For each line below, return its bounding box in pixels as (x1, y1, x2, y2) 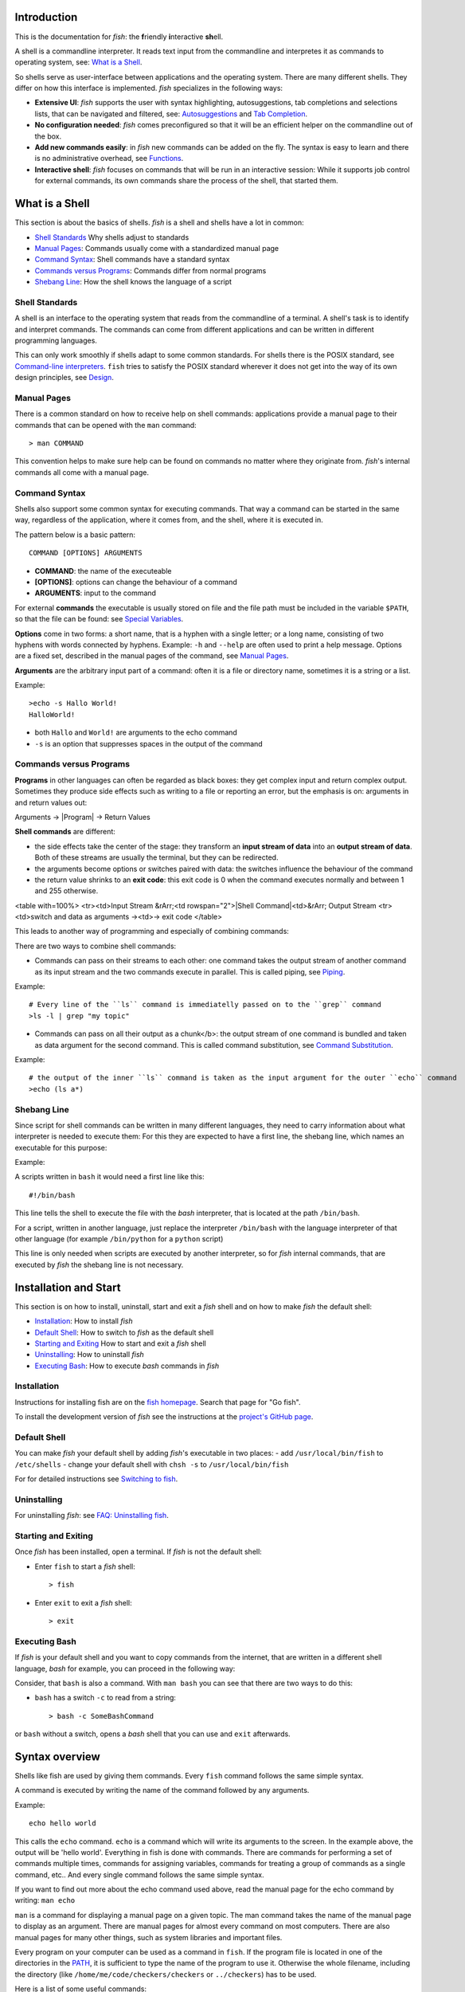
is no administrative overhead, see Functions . (34, 154, 184, 163)
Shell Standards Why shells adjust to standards (34, 232, 190, 242)
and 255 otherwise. (34, 886, 99, 896)
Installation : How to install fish (34, 1316, 133, 1326)
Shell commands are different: (14, 827, 115, 837)
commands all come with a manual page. (14, 467, 149, 477)
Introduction (14, 10, 78, 24)
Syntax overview (14, 1750, 101, 1763)
